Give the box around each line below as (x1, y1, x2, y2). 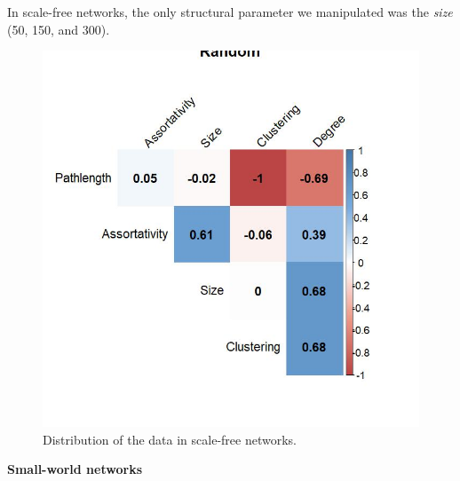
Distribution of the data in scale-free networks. (43, 430, 297, 448)
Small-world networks (7, 460, 142, 478)
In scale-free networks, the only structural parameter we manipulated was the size (7, 3, 453, 20)
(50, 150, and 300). (7, 20, 110, 38)
